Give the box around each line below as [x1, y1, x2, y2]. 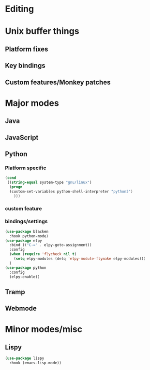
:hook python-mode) [9, 233, 49, 239]
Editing [5, 3, 34, 15]
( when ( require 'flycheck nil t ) [9, 252, 77, 257]
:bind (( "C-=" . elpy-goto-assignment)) [9, 243, 92, 247]
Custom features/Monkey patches [5, 78, 111, 86]
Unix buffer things [5, 26, 79, 37]
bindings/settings [5, 218, 48, 225]
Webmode [5, 304, 37, 313]
